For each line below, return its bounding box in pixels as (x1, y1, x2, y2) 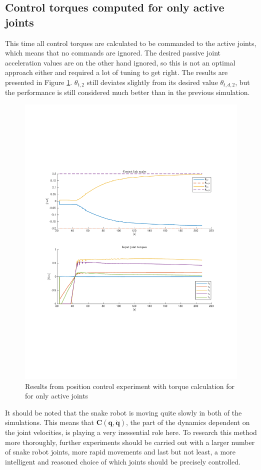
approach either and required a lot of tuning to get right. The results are (5, 67, 228, 77)
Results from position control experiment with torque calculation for (25, 380, 235, 391)
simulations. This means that (5, 417, 94, 427)
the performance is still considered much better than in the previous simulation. (5, 87, 250, 97)
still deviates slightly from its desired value (86, 76, 218, 87)
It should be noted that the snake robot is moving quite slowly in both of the (5, 407, 242, 417)
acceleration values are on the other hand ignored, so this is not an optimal (5, 57, 235, 67)
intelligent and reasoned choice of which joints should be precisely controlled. (5, 456, 240, 467)
